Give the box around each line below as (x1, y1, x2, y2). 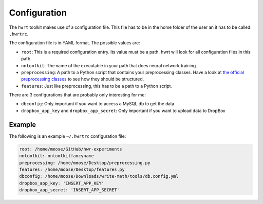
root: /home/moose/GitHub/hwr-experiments (19, 146, 122, 152)
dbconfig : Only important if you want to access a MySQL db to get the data (21, 101, 175, 107)
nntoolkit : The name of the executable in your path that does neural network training (21, 62, 196, 68)
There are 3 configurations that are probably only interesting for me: (9, 92, 146, 98)
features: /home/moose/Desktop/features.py (19, 167, 125, 172)
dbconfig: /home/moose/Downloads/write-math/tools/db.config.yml (19, 173, 179, 179)
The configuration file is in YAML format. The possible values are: (9, 40, 141, 46)
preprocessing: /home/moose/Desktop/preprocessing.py (19, 160, 150, 166)
